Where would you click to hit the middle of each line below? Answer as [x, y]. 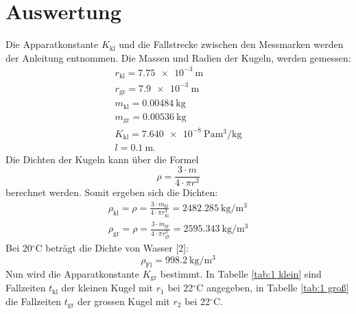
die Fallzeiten [34, 301]
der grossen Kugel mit [124, 301]
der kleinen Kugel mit [107, 288]
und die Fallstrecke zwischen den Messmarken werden [231, 44]
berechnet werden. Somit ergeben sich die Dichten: [112, 192]
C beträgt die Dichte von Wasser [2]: [112, 248]
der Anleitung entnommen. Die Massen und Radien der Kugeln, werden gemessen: [178, 57]
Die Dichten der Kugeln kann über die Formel [102, 159]
